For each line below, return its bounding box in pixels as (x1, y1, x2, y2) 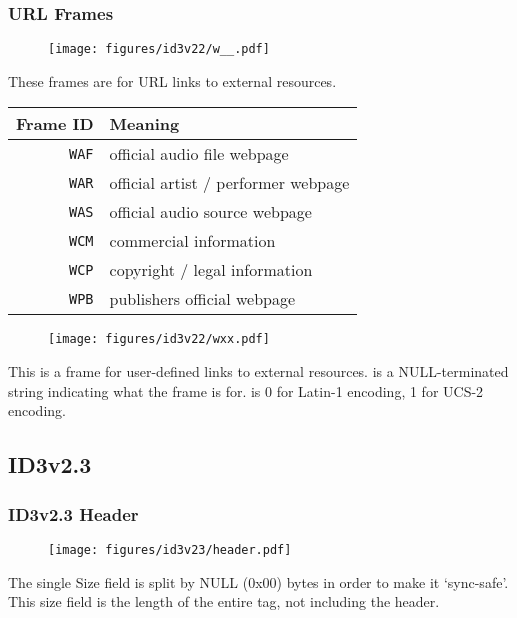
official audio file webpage (109, 142, 289, 166)
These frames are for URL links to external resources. (8, 70, 337, 91)
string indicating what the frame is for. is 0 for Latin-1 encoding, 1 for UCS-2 (8, 380, 484, 401)
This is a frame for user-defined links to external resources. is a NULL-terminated (8, 361, 509, 382)
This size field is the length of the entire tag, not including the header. (8, 591, 440, 612)
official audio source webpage (109, 200, 312, 224)
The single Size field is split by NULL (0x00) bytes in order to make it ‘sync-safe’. (8, 571, 509, 592)
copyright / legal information (109, 258, 313, 282)
